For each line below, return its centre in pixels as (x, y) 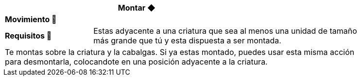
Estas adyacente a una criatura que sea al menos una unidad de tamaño (225, 31)
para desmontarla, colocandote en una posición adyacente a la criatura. (136, 62)
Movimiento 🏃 (31, 19)
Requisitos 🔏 (28, 36)
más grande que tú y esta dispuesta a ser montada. (187, 40)
